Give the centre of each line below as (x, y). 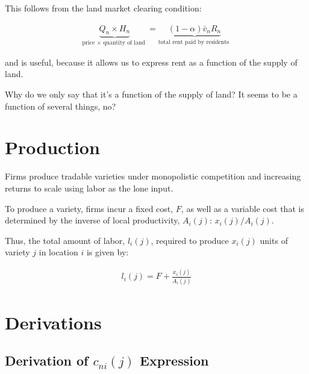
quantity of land (124, 43)
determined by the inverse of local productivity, (92, 220)
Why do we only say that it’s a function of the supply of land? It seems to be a (151, 94)
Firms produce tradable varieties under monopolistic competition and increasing (153, 176)
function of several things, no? (61, 106)
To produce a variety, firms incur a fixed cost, (89, 208)
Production (52, 147)
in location (58, 252)
